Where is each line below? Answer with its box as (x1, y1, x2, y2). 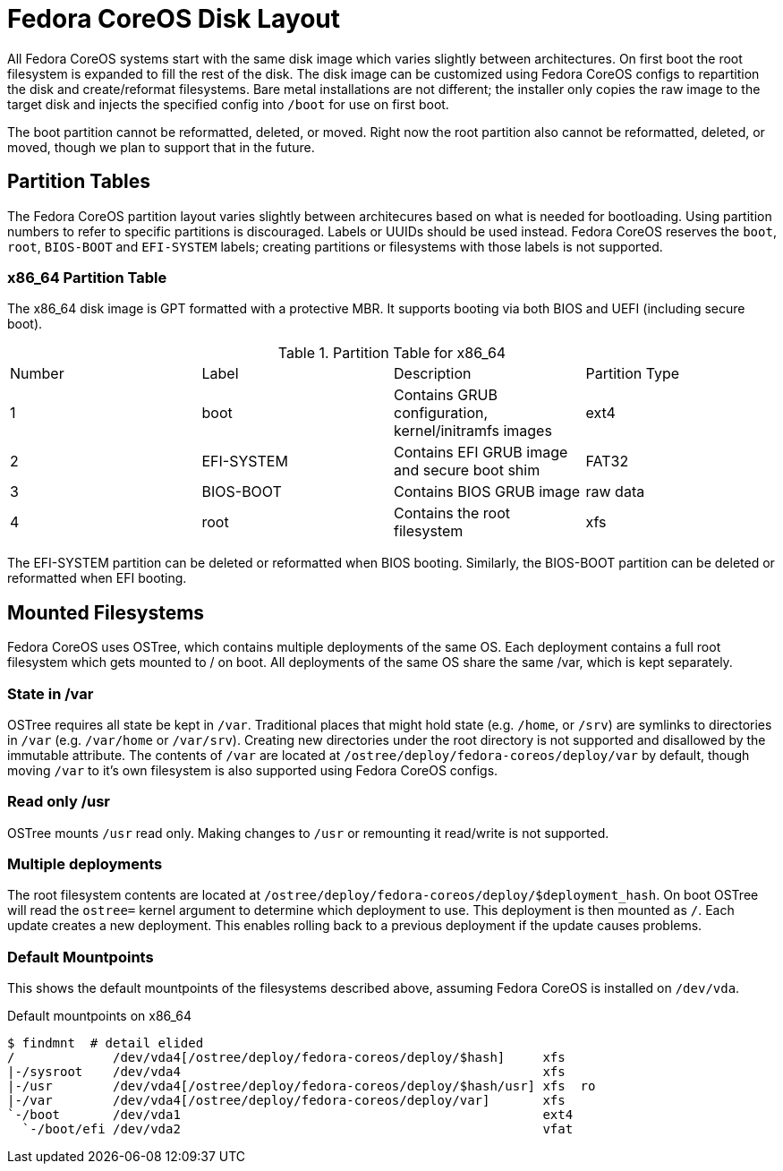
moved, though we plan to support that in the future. (7, 139, 315, 155)
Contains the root (394, 504, 511, 523)
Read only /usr (7, 792, 111, 811)
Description (394, 364, 472, 383)
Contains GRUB (394, 386, 498, 405)
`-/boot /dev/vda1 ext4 (7, 1107, 574, 1123)
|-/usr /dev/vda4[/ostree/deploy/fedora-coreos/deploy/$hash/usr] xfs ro (7, 1079, 596, 1094)
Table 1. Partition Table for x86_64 (277, 344, 506, 363)
